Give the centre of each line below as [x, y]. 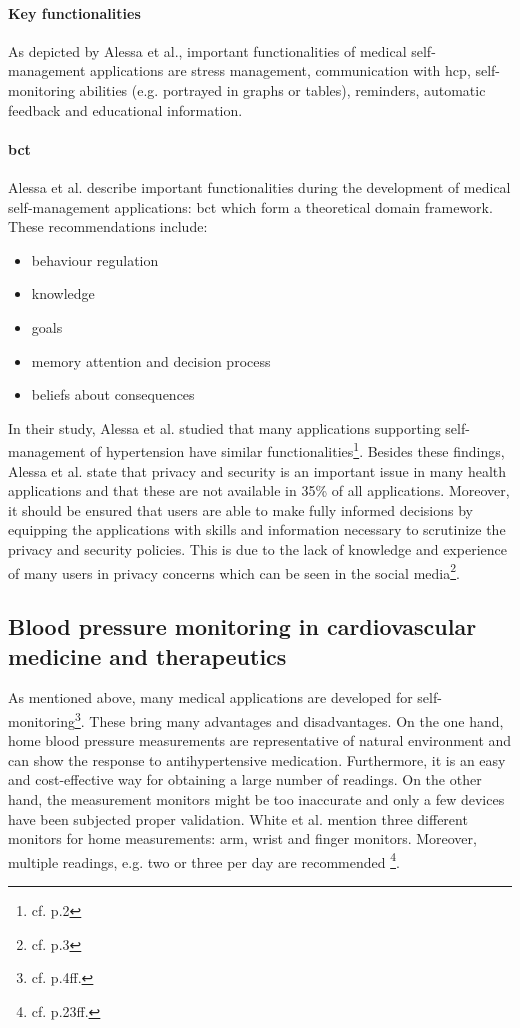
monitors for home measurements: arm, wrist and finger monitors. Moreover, [242, 838]
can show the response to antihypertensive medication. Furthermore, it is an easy [257, 759]
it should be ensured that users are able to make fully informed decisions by [240, 509]
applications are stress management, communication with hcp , [280, 70]
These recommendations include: [108, 226]
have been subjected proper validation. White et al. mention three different [238, 818]
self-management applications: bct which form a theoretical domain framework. [250, 206]
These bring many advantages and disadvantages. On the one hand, [296, 720]
